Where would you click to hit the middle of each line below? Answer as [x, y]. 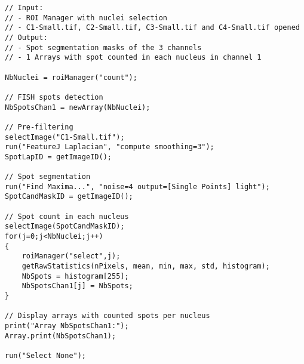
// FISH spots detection [54, 97]
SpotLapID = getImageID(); [58, 157]
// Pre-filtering [39, 127]
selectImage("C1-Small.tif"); [65, 137]
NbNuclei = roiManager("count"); [71, 77]
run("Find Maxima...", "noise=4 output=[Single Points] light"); [137, 186]
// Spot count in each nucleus [67, 216]
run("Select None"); [46, 355]
